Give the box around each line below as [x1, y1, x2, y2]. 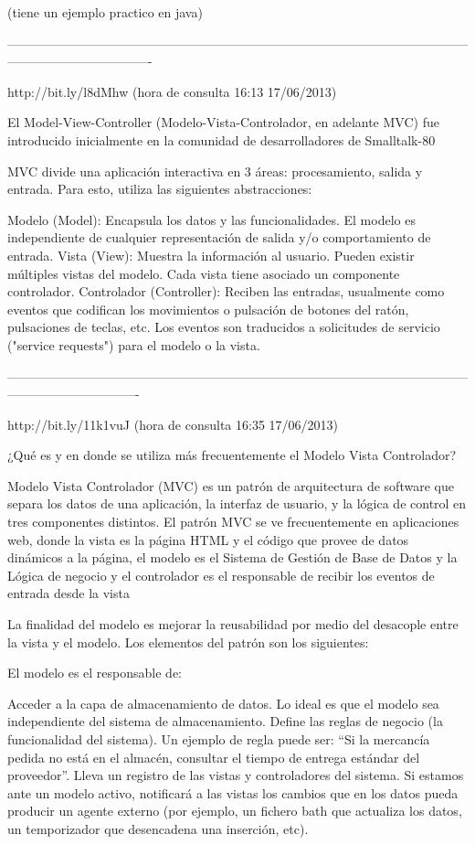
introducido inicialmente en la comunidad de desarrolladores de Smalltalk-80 [7, 130, 436, 149]
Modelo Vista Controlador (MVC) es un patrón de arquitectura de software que [7, 476, 454, 495]
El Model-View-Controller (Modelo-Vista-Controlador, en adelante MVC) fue [7, 112, 439, 132]
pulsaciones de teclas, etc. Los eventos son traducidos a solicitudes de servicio [7, 317, 440, 337]
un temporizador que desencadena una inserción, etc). [7, 818, 309, 838]
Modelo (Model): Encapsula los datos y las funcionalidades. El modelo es [7, 209, 416, 229]
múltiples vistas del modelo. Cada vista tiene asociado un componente [7, 263, 400, 283]
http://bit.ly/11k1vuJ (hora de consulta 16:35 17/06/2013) [7, 414, 339, 433]
